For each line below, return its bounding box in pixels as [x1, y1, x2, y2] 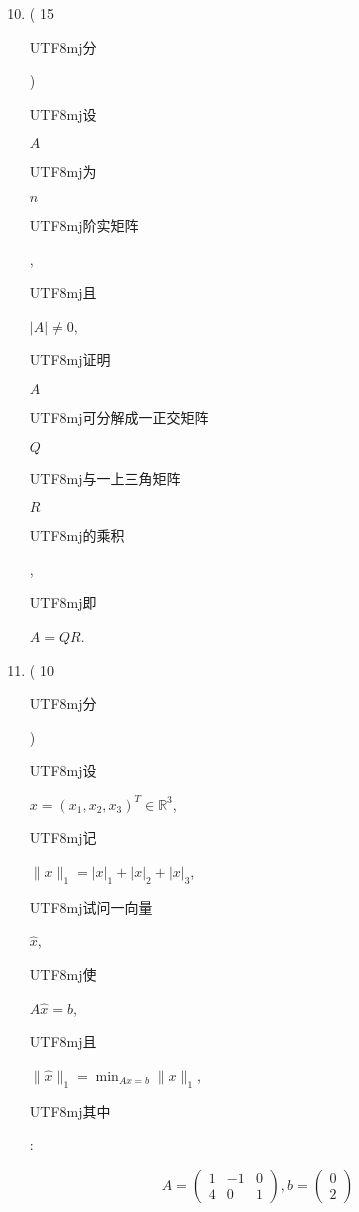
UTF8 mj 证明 [29, 349, 111, 370]
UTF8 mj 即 [29, 592, 97, 613]
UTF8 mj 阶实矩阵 [29, 214, 139, 235]
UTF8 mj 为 [29, 161, 97, 182]
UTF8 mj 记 [29, 827, 97, 848]
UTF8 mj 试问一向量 [29, 896, 153, 917]
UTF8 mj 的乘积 [29, 525, 125, 546]
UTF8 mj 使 [29, 964, 97, 985]
